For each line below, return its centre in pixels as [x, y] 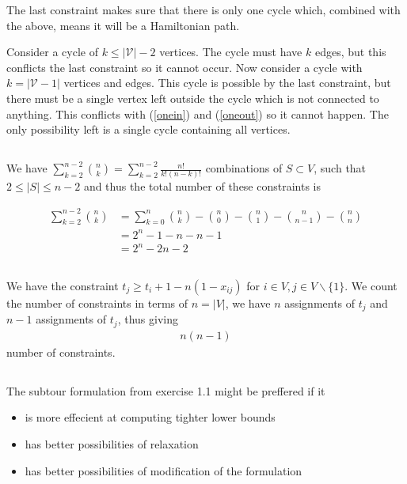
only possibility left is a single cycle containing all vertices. [148, 129]
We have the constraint [63, 285]
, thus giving [148, 319]
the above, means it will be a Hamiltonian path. [123, 25]
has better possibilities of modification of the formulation [164, 470]
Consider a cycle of [52, 52]
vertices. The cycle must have [231, 52]
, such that [340, 168]
